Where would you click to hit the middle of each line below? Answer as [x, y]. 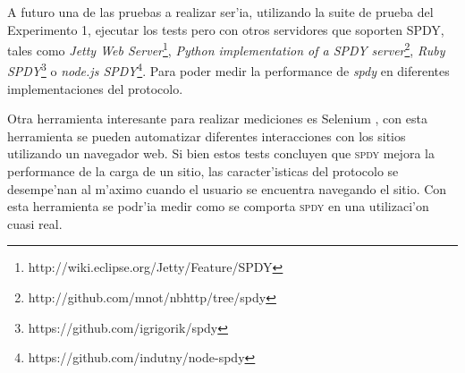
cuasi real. [35, 223]
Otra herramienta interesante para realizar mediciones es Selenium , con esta [217, 119]
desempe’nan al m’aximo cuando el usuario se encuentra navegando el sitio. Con [227, 188]
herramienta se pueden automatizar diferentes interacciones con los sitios [207, 136]
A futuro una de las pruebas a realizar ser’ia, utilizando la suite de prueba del [220, 12]
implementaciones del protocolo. [95, 88]
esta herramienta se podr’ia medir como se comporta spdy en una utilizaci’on [218, 206]
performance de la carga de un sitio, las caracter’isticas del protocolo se [203, 171]
